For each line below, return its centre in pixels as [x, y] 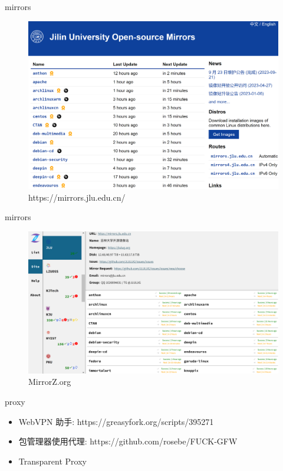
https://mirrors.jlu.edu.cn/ [77, 197]
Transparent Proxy [52, 461]
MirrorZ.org [50, 382]
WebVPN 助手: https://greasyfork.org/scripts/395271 [116, 421]
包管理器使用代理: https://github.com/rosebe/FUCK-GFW [128, 441]
